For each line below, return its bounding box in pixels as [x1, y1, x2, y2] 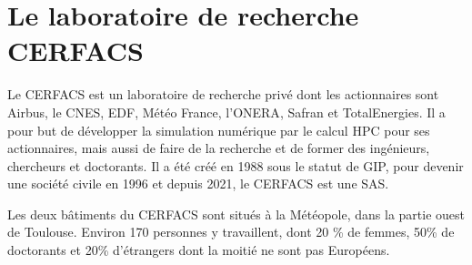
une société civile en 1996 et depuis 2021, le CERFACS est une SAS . [7, 174, 389, 193]
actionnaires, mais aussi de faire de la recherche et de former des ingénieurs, [7, 138, 430, 158]
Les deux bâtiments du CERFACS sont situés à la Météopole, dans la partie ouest [7, 204, 465, 223]
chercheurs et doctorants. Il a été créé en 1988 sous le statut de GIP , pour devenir [7, 156, 464, 175]
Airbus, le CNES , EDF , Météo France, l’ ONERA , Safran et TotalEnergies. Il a [7, 102, 446, 121]
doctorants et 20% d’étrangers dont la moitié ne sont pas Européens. [7, 240, 390, 260]
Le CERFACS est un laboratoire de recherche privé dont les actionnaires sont [7, 85, 439, 104]
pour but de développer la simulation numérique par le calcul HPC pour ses [7, 120, 430, 139]
